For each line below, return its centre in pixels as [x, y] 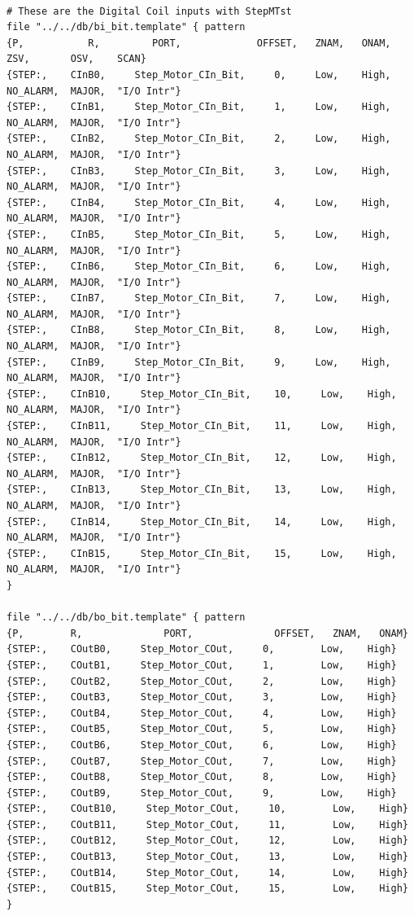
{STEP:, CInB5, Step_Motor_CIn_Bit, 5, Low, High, [199, 234]
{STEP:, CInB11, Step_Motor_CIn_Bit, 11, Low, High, [202, 426]
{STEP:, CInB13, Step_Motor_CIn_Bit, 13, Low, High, [202, 490]
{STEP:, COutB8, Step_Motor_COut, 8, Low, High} [202, 777]
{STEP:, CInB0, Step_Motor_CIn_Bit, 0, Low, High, [199, 75]
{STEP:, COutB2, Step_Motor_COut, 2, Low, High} [202, 681]
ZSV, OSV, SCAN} [76, 59]
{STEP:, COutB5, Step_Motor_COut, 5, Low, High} [202, 729]
